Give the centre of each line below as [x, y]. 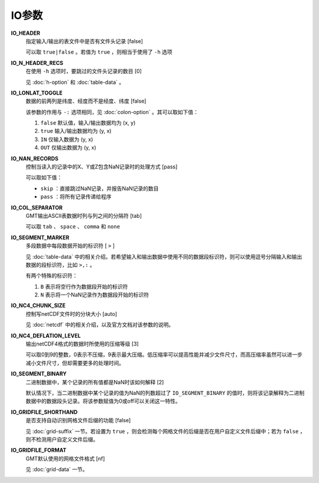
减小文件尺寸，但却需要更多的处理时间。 [75, 363]
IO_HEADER [26, 33]
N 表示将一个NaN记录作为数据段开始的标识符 [95, 295]
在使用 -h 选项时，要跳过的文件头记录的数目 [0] [84, 71]
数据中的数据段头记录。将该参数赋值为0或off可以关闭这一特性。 [103, 401]
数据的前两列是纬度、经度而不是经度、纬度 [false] [86, 101]
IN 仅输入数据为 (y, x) [67, 139]
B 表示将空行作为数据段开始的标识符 [84, 286]
